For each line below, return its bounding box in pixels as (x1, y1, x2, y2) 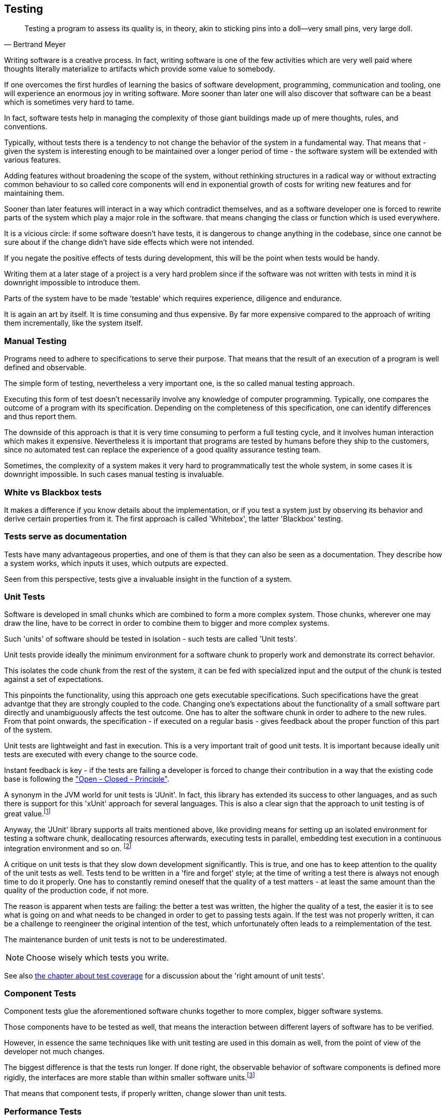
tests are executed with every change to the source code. (4, 750, 198, 759)
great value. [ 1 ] (4, 808, 51, 818)
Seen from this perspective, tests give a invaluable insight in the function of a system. (4, 574, 292, 583)
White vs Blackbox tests (4, 487, 102, 497)
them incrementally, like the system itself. (4, 318, 143, 328)
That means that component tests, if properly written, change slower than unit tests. (4, 1089, 287, 1098)
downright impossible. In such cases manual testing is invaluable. (4, 470, 224, 479)
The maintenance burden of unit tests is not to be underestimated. (4, 935, 227, 944)
